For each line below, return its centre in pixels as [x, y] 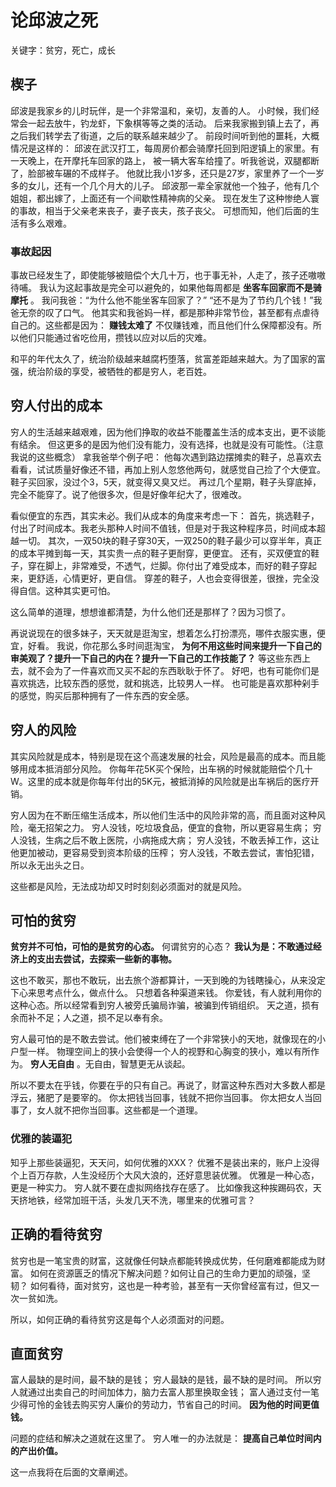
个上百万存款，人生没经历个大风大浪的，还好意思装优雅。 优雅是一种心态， [165, 1175]
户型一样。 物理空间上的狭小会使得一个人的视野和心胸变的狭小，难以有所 [160, 1052]
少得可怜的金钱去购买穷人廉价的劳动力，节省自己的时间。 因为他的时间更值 [165, 1405]
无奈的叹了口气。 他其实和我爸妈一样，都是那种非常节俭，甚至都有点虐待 [169, 313]
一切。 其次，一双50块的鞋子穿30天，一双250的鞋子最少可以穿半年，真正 [170, 540]
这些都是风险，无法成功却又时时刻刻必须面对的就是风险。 [128, 886]
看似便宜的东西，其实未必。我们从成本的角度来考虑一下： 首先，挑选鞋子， [165, 515]
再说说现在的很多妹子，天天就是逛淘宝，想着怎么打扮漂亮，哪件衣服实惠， [163, 633]
